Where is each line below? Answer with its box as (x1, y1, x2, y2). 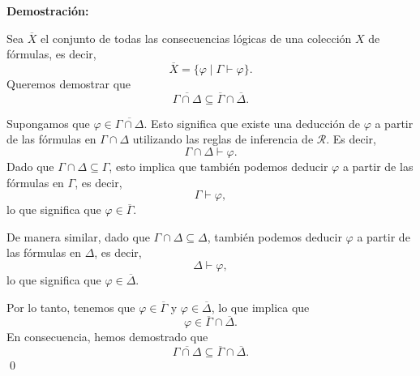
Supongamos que (6, 114, 90, 131)
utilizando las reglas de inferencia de (132, 130, 314, 147)
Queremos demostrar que (6, 75, 131, 92)
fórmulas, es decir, (6, 45, 96, 62)
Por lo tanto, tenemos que (6, 298, 135, 315)
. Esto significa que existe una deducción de (144, 114, 360, 131)
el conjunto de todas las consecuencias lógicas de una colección (40, 29, 352, 46)
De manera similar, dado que (6, 228, 150, 245)
